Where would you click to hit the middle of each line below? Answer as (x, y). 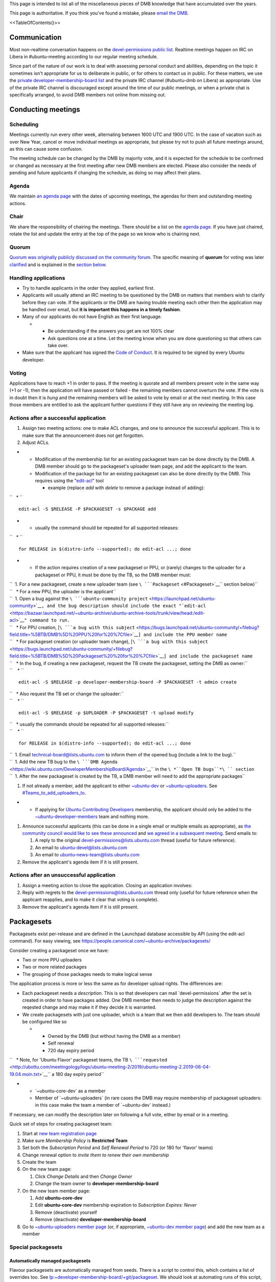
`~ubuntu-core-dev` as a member (70, 1091)
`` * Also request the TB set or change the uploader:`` (67, 694)
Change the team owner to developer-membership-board (97, 1184)
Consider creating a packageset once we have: (59, 950)
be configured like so (44, 1022)
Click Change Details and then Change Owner (84, 1176)
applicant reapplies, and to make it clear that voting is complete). (90, 899)
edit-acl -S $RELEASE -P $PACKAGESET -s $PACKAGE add (87, 509)
